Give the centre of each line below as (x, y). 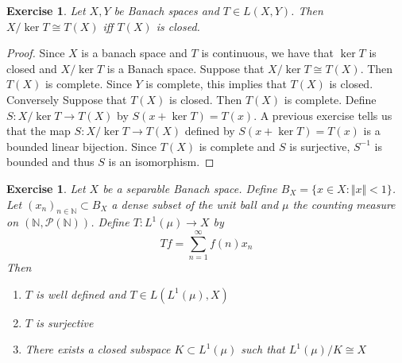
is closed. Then (206, 99)
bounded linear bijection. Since (82, 146)
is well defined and (81, 293)
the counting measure (344, 204)
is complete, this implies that (216, 84)
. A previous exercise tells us (323, 115)
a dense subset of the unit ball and (195, 204)
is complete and (237, 146)
